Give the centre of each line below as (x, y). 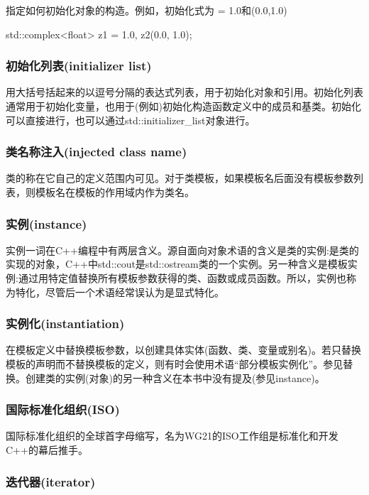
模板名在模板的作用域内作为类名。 (115, 192)
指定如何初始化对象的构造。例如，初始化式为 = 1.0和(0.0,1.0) (147, 10)
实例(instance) (46, 223)
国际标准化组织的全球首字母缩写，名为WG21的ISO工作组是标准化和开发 (172, 436)
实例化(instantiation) (65, 323)
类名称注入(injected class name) (97, 152)
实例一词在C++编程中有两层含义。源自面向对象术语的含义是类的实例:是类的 (182, 250)
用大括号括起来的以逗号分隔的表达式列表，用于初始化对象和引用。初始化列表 (184, 92)
